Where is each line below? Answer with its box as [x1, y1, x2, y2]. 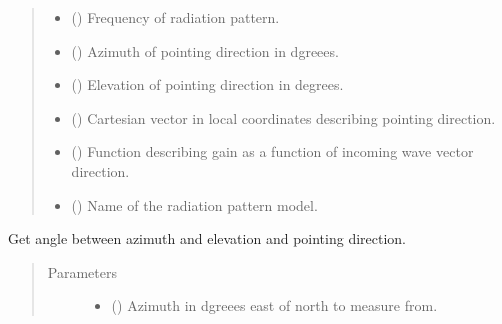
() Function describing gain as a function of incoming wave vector [71, 141, 474, 162]
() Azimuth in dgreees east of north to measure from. [111, 295, 438, 316]
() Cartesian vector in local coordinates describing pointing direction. [71, 107, 496, 128]
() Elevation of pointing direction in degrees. [71, 74, 344, 95]
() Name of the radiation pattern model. [71, 194, 318, 215]
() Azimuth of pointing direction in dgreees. [71, 40, 339, 61]
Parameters [47, 261, 117, 282]
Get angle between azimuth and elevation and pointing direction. [8, 228, 406, 249]
